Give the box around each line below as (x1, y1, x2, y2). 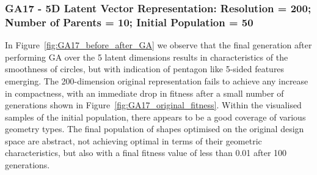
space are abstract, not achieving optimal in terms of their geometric (5, 134, 262, 147)
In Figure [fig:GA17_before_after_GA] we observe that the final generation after (5, 39, 312, 51)
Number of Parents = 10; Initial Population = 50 (5, 14, 253, 29)
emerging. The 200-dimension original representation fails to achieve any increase (5, 74, 308, 87)
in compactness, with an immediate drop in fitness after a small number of (5, 86, 284, 99)
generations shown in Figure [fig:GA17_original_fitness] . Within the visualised (5, 99, 302, 111)
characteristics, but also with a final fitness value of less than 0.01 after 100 (5, 146, 287, 159)
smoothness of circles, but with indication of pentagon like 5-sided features (5, 62, 285, 75)
